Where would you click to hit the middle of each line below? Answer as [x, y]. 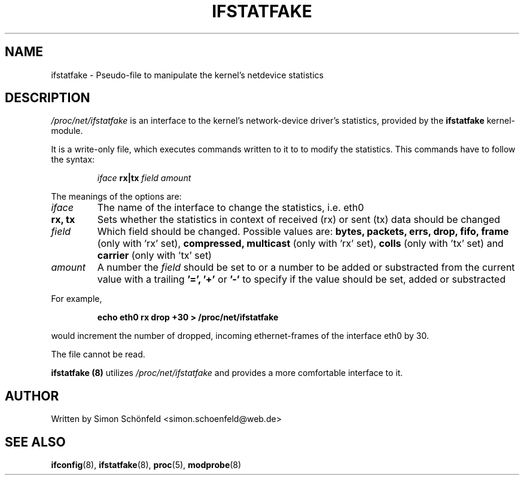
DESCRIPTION [48, 98]
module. [67, 131]
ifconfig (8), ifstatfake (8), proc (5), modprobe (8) [146, 465]
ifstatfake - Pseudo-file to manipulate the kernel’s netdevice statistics [187, 75]
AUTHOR [32, 396]
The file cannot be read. [98, 354]
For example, [77, 299]
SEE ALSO [35, 442]
